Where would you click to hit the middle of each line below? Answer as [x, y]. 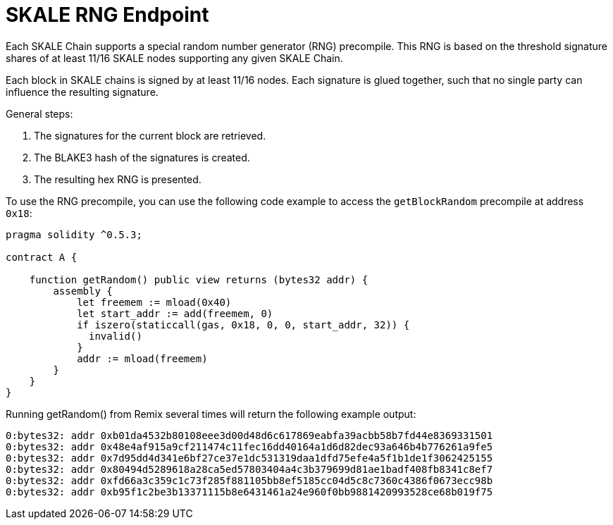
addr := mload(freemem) [142, 358]
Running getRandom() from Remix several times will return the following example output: [211, 414]
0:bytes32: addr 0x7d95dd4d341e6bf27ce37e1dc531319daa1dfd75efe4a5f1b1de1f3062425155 [249, 458]
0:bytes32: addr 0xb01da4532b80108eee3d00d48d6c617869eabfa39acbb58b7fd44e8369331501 [249, 435]
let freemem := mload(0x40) [154, 302]
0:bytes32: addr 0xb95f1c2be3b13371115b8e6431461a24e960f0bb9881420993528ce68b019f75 [249, 492]
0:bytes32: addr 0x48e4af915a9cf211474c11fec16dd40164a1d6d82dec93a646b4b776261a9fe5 [249, 446]
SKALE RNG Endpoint [107, 15]
